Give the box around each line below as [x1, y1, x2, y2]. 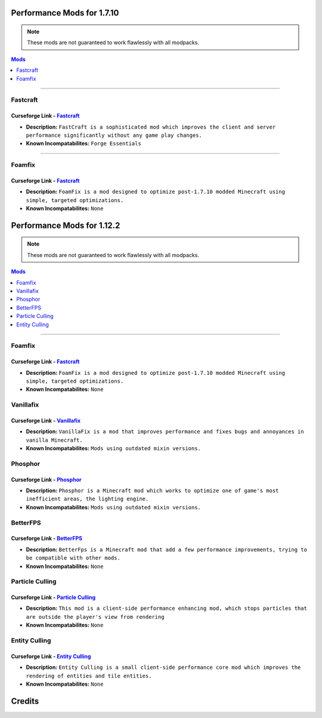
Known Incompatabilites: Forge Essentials [26, 140, 141, 147]
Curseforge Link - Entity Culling [11, 652, 91, 660]
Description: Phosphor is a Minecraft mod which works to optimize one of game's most [26, 487, 279, 494]
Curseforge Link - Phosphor [11, 476, 82, 483]
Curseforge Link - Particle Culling [11, 594, 96, 601]
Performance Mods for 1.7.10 [11, 8, 119, 18]
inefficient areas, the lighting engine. [26, 496, 149, 502]
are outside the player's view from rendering [26, 613, 165, 620]
